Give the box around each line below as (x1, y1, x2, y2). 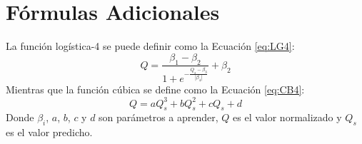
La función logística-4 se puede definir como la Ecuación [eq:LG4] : (6, 38, 295, 53)
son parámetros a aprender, (99, 110, 218, 125)
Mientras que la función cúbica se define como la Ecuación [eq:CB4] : (6, 82, 305, 97)
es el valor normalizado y (233, 110, 342, 125)
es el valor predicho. (6, 125, 93, 140)
